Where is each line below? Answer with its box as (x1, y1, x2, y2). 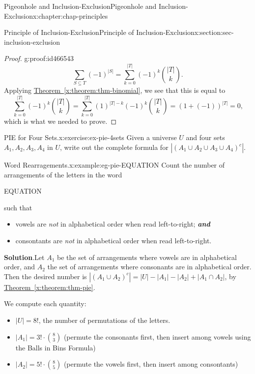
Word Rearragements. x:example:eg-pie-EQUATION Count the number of (4, 160, 225, 170)
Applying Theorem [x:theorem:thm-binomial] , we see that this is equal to (4, 85, 226, 95)
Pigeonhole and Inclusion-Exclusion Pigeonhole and (4, 1, 157, 11)
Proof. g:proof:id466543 (4, 53, 74, 63)
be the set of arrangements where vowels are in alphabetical (57, 252, 237, 262)
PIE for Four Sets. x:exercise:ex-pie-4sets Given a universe (4, 132, 177, 143)
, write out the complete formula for (60, 142, 169, 152)
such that (4, 202, 32, 212)
